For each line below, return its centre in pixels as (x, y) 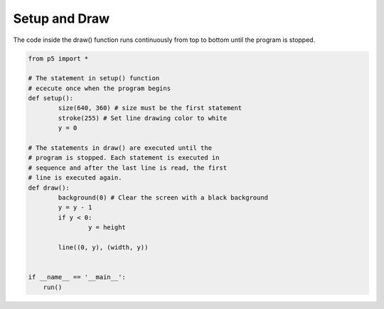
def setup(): (51, 98)
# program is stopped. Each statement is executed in (124, 158)
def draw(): (49, 188)
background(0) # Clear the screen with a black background (163, 198)
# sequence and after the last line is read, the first (128, 168)
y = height (107, 228)
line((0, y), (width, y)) (103, 247)
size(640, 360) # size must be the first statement (150, 108)
